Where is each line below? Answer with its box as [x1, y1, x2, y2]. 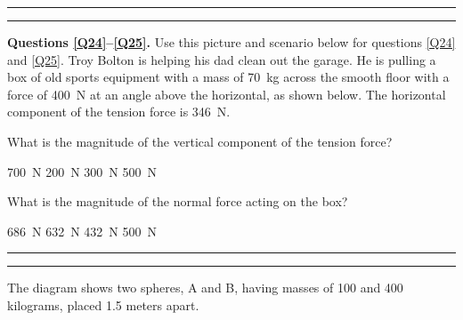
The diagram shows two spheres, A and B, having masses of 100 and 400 [7, 278, 403, 297]
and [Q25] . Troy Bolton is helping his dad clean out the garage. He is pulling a [7, 50, 436, 68]
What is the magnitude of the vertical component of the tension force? [7, 132, 393, 150]
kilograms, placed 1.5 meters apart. [7, 295, 199, 314]
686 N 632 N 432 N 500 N [7, 221, 157, 240]
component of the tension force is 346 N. [7, 102, 231, 121]
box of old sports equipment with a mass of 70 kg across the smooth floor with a [7, 68, 450, 86]
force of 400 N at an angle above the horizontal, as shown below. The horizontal [7, 84, 446, 103]
